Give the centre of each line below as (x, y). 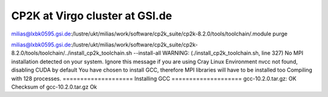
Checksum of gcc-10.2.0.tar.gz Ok (54, 87)
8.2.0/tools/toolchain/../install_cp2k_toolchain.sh (72, 53)
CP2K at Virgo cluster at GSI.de (92, 16)
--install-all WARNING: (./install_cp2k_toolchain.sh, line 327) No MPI (218, 53)
